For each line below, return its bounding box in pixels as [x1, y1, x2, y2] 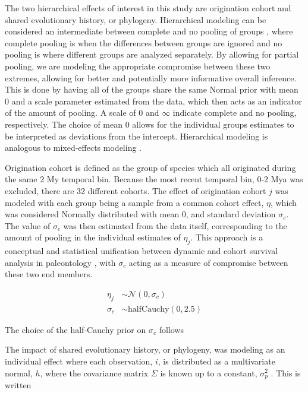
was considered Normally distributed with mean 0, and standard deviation [5, 208, 276, 220]
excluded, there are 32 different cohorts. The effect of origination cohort [5, 184, 266, 196]
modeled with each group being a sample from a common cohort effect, [5, 196, 264, 208]
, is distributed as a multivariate [158, 354, 275, 367]
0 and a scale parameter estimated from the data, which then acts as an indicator [5, 94, 302, 107]
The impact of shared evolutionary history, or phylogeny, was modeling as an [5, 343, 285, 356]
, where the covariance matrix [40, 366, 149, 379]
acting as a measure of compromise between [128, 256, 288, 268]
